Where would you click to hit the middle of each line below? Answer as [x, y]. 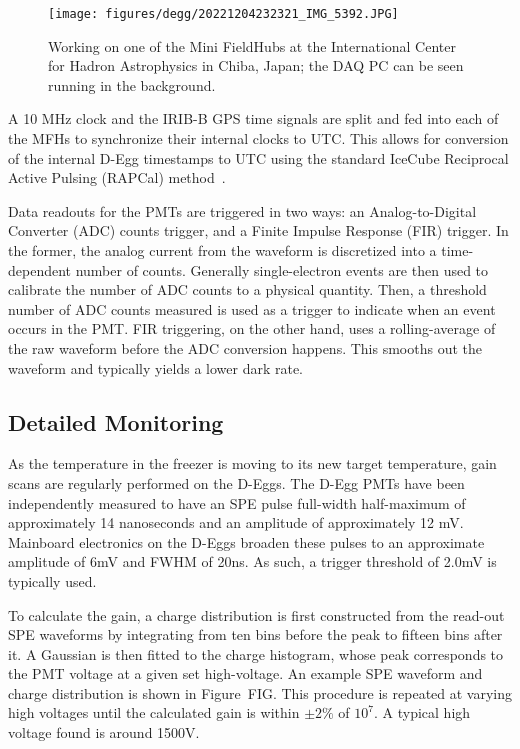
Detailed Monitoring [116, 421]
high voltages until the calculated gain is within [154, 712]
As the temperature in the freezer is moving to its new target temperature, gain [252, 463]
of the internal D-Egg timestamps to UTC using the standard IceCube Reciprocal [258, 157]
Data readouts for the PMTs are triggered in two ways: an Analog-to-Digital [242, 210]
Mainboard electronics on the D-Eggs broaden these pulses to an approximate [246, 541]
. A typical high [422, 712]
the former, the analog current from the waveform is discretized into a [222, 250]
